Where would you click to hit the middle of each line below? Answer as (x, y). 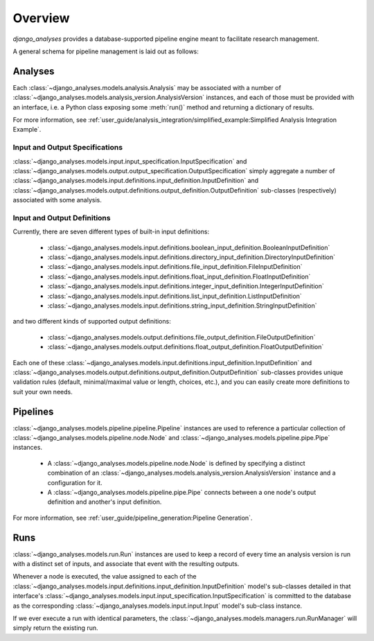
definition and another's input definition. (105, 502)
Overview (41, 18)
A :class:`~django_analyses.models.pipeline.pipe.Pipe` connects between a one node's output (182, 492)
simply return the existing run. (55, 628)
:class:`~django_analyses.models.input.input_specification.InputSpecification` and (130, 161)
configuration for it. (75, 482)
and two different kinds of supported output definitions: (92, 322)
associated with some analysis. (57, 200)
